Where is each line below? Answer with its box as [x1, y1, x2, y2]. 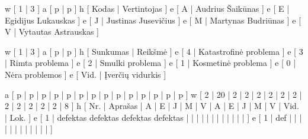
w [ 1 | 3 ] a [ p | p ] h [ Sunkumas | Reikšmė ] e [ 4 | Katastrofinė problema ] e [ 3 [5, 45, 303, 57]
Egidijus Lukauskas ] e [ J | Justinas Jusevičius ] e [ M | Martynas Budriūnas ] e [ [5, 14, 301, 26]
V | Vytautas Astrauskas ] [5, 25, 100, 38]
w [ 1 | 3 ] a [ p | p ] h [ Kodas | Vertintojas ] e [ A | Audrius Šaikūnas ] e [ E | [5, 2, 290, 14]
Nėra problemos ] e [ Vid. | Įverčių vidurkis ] [5, 68, 166, 80]
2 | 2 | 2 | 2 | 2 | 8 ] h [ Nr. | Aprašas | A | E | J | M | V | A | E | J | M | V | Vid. [5, 100, 299, 112]
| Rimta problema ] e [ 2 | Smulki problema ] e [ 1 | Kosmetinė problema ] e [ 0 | [5, 57, 296, 69]
